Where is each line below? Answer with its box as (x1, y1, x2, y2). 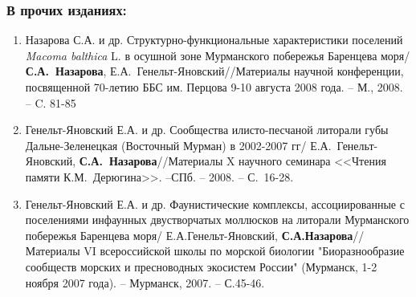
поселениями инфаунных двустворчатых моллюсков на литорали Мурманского (25, 211, 410, 228)
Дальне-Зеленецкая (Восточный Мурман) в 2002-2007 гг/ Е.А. (25, 136, 332, 153)
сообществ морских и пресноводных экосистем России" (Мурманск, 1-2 (25, 258, 377, 275)
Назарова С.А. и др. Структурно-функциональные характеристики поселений (25, 31, 403, 48)
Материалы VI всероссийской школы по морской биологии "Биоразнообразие (25, 242, 405, 259)
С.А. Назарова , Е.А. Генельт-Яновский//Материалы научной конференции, (25, 63, 404, 79)
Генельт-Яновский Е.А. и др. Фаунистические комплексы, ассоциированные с (25, 195, 405, 212)
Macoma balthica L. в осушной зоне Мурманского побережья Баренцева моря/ (25, 47, 410, 63)
